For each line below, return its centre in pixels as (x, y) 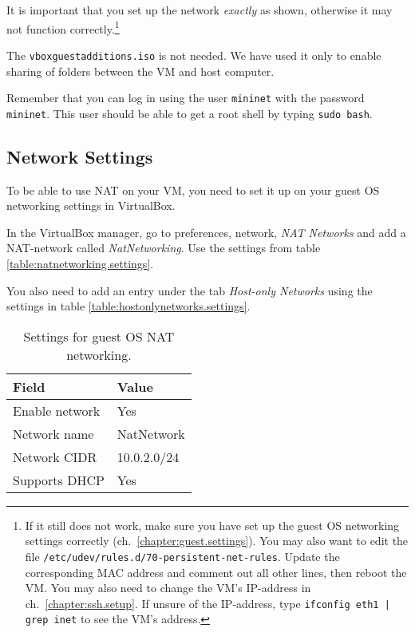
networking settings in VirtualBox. (91, 205)
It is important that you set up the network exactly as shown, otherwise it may (200, 10)
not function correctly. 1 (63, 27)
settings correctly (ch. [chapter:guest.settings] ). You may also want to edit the (217, 541)
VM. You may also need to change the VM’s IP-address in (168, 588)
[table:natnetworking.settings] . (80, 263)
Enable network (57, 410)
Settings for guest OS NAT (99, 336)
